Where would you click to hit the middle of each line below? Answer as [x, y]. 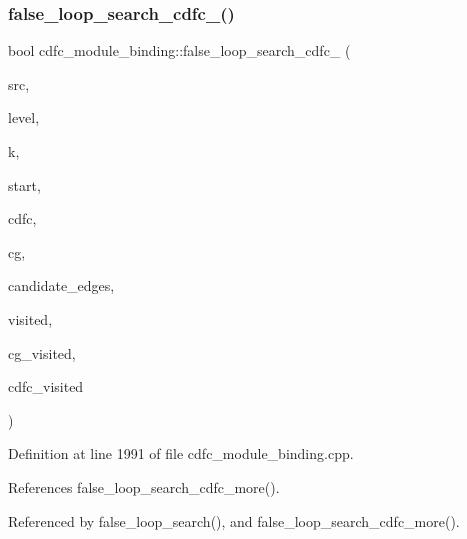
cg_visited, [42, 352]
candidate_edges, [61, 285]
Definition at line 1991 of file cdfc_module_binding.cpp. [181, 453]
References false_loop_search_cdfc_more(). [144, 486]
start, [24, 184]
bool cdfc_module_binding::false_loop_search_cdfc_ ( [179, 50]
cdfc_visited [46, 386]
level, [24, 117]
